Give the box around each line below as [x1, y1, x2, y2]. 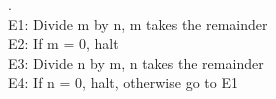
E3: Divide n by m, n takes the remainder [8, 52, 264, 73]
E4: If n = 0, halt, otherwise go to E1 [8, 72, 238, 93]
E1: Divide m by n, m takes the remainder [8, 13, 268, 34]
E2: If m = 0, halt [8, 33, 119, 54]
